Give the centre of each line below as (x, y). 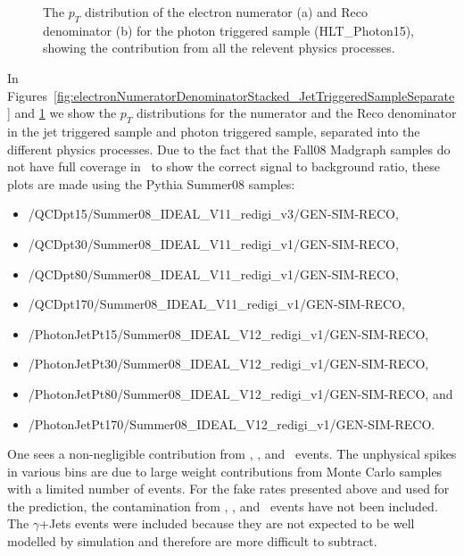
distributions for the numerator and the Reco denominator (297, 113)
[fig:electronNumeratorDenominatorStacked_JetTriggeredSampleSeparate (254, 95)
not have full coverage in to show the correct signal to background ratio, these (224, 166)
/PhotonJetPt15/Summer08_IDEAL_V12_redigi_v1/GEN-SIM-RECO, (228, 333)
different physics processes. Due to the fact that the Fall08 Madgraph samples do (229, 149)
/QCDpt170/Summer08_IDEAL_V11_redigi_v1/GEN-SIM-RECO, (216, 304)
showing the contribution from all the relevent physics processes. (219, 48)
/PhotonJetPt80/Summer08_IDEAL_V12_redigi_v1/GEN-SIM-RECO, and (240, 393)
